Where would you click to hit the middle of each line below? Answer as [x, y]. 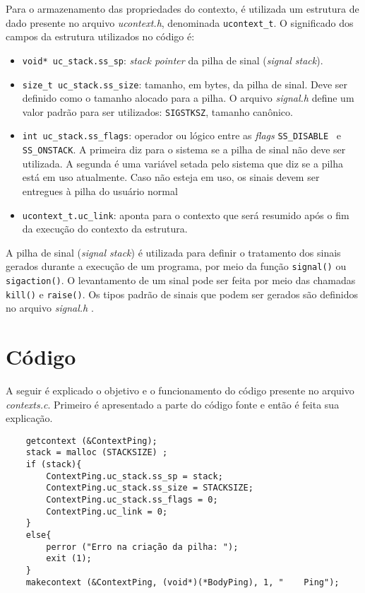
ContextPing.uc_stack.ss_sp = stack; [134, 476]
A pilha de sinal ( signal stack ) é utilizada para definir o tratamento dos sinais [173, 252]
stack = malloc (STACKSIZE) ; [97, 453]
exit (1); [69, 559]
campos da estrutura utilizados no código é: [100, 36]
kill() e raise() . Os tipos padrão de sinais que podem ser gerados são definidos [182, 294]
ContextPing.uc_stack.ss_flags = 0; [132, 500]
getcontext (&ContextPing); [91, 441]
